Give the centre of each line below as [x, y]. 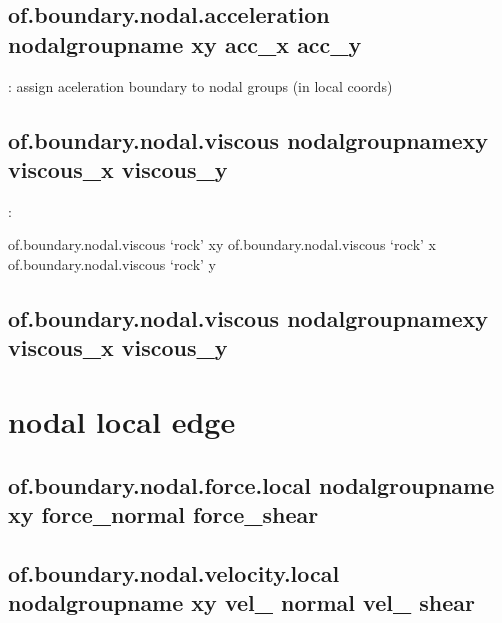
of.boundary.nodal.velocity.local [174, 572]
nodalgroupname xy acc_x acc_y [185, 43]
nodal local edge [122, 420]
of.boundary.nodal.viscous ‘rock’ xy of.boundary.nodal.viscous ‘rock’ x [222, 244]
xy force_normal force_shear [163, 513]
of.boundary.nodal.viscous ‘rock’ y [112, 263]
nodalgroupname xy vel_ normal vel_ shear [241, 602]
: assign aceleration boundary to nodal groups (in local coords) [200, 85]
